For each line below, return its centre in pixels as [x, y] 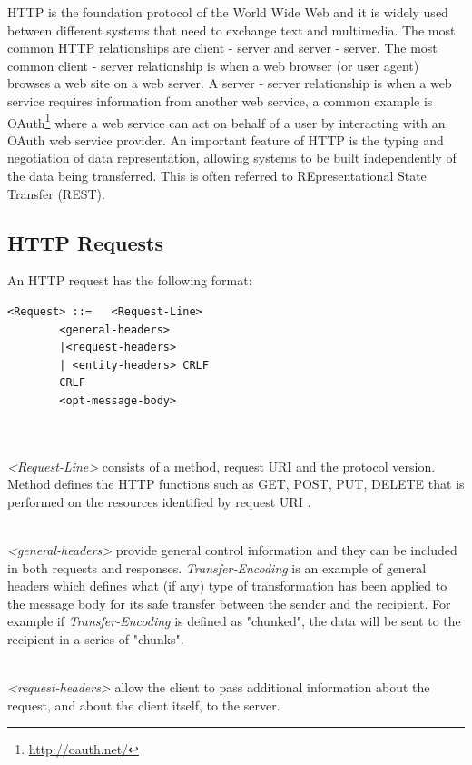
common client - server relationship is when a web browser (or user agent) [213, 65]
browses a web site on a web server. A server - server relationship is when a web [230, 83]
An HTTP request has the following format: [130, 280]
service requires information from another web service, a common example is [220, 100]
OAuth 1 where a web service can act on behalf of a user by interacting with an [226, 121]
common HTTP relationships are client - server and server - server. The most [222, 48]
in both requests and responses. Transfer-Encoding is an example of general [217, 567]
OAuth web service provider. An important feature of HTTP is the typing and [226, 139]
